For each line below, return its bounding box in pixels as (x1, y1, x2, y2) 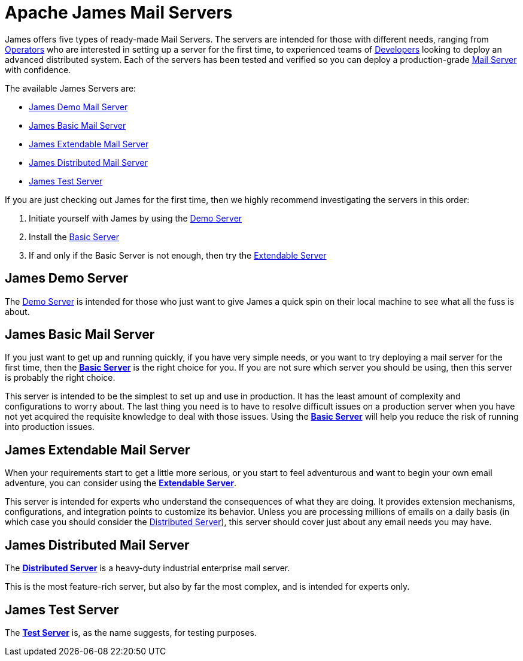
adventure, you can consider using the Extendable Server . (5, 478, 236, 489)
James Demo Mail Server (29, 101, 128, 112)
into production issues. (5, 422, 95, 432)
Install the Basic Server (29, 231, 120, 242)
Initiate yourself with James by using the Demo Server (29, 213, 242, 223)
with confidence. (5, 64, 71, 75)
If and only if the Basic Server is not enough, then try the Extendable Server (29, 250, 327, 260)
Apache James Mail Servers (5, 2, 233, 23)
